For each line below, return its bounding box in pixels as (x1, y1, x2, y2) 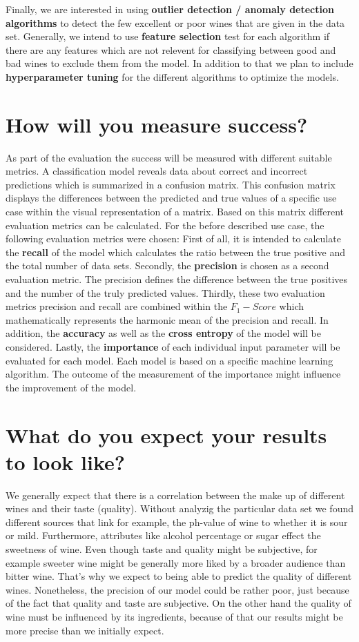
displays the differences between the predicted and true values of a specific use (6, 191, 337, 205)
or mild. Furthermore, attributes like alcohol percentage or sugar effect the (6, 528, 321, 543)
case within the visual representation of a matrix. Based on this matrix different (6, 204, 344, 219)
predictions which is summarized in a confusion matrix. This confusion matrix (6, 177, 336, 191)
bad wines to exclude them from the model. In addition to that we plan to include (6, 56, 353, 70)
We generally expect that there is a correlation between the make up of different (6, 487, 345, 502)
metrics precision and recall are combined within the (6, 299, 228, 313)
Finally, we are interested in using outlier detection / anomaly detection (6, 2, 334, 16)
